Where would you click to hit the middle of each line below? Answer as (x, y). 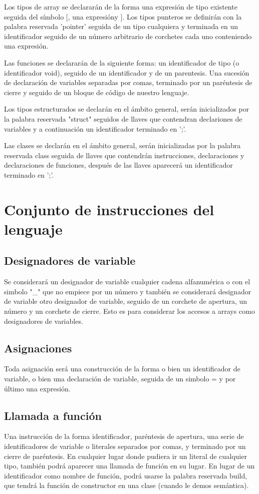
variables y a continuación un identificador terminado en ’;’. (95, 128)
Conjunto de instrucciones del (109, 209)
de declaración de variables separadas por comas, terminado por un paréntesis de (128, 82)
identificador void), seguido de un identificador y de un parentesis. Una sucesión (127, 72)
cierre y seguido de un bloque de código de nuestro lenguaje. (97, 92)
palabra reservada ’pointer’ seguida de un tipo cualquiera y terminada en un (121, 26)
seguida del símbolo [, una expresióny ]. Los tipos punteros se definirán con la (123, 16)
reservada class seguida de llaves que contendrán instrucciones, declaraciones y (124, 155)
